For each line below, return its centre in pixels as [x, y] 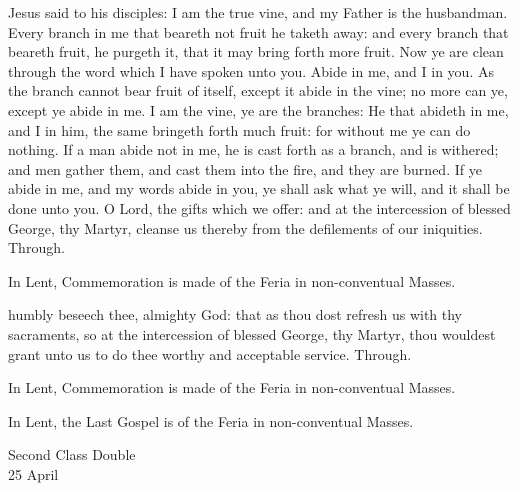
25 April [33, 473]
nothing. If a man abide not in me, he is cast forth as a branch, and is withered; [253, 149]
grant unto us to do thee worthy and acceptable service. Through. [210, 353]
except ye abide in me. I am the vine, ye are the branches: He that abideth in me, [258, 109]
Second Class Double [72, 454]
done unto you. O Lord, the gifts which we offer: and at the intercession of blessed [259, 207]
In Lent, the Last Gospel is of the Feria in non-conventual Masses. [211, 420]
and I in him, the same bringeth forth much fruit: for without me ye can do [239, 129]
